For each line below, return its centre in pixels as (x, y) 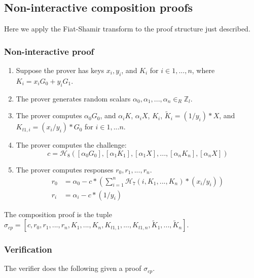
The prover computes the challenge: (71, 145)
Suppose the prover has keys (60, 70)
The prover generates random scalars (73, 98)
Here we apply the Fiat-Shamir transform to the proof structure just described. (127, 29)
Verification (28, 249)
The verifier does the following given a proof (73, 268)
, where (203, 70)
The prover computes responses (65, 170)
